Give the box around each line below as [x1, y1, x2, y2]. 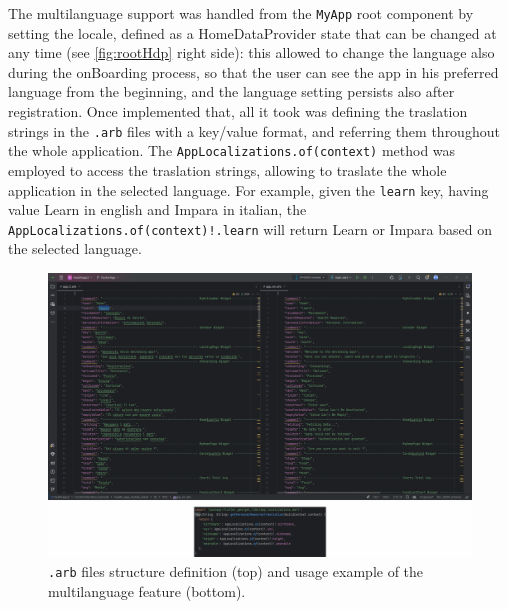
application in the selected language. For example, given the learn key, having [8, 179, 489, 200]
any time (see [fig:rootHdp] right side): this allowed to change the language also [8, 42, 495, 63]
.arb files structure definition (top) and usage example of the [48, 561, 424, 582]
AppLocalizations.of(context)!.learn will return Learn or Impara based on [8, 218, 492, 239]
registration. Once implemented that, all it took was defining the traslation [8, 101, 468, 122]
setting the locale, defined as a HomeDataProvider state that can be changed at [8, 22, 497, 43]
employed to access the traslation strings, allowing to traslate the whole [8, 159, 447, 180]
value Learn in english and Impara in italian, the [8, 199, 307, 220]
